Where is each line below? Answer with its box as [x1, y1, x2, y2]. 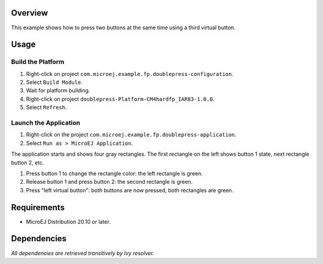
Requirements [11, 202, 65, 213]
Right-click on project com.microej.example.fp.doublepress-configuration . [26, 70, 233, 77]
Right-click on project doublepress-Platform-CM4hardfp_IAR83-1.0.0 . [26, 95, 215, 102]
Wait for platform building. [26, 87, 90, 94]
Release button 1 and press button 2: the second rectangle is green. [26, 178, 193, 186]
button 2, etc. [11, 159, 44, 166]
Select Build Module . [26, 78, 83, 86]
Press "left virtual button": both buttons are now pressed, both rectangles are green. [26, 186, 234, 194]
